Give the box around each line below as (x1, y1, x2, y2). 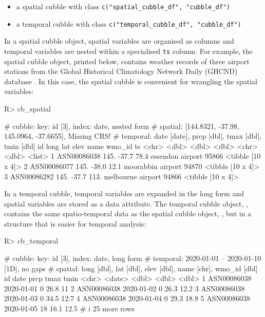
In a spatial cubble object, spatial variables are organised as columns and (4, 35, 234, 46)
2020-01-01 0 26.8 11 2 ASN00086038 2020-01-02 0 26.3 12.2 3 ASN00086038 (4, 283, 245, 293)
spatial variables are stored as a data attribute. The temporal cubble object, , (4, 198, 248, 209)
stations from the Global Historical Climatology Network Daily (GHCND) (4, 66, 238, 77)
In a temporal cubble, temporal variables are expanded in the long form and (4, 188, 244, 199)
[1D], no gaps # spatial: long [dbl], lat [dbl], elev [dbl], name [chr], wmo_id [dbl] (4, 263, 258, 273)
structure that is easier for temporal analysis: (4, 218, 146, 229)
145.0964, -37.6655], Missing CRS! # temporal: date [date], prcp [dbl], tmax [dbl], (4, 130, 261, 141)
